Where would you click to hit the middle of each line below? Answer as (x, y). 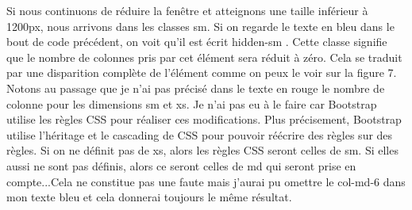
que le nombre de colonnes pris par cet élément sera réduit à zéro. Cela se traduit (204, 57)
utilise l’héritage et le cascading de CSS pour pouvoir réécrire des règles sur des (200, 134)
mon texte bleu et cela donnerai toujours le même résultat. (149, 197)
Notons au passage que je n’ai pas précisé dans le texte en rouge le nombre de (196, 88)
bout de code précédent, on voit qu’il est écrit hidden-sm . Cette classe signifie (197, 42)
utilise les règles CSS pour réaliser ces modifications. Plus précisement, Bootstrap (204, 119)
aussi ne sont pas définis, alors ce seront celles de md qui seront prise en (181, 165)
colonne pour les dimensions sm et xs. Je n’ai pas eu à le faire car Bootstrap (192, 103)
